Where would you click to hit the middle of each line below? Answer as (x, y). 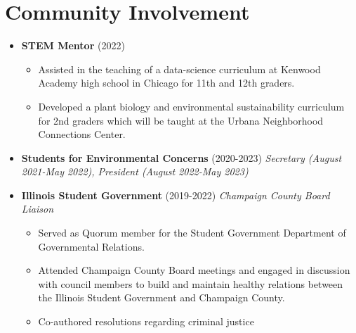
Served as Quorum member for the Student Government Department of (192, 233)
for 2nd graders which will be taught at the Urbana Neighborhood (181, 120)
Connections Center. (82, 134)
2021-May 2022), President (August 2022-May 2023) (135, 171)
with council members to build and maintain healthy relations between (191, 283)
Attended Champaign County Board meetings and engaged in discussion (194, 270)
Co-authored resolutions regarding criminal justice (146, 321)
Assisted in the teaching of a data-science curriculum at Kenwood (179, 69)
